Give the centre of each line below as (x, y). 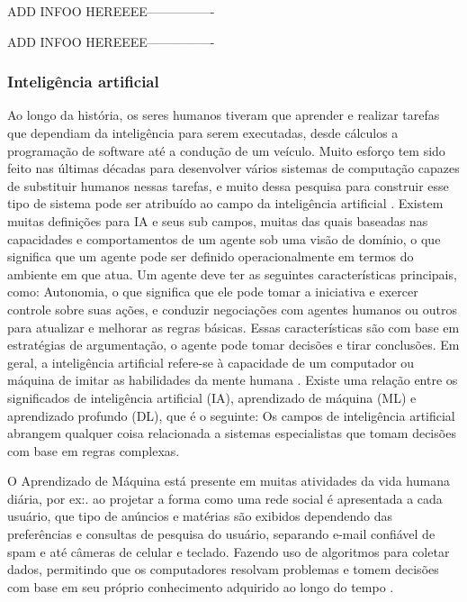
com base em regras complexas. (94, 450)
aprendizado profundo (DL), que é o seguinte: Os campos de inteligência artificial (231, 415)
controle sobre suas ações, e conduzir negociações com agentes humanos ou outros (233, 309)
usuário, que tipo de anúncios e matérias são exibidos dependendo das (200, 516)
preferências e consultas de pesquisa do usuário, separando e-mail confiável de (221, 534)
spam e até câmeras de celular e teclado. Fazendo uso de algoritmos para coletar (229, 551)
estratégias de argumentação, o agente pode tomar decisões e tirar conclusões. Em (233, 345)
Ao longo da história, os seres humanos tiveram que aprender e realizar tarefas (224, 115)
